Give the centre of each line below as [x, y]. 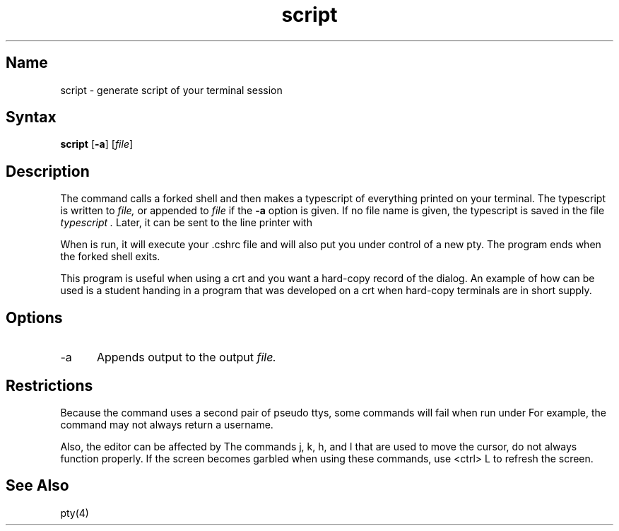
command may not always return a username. [167, 424]
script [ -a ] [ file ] [97, 144]
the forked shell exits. [110, 257]
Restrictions [49, 385]
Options [34, 317]
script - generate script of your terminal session [171, 90]
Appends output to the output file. [186, 357]
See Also [37, 486]
